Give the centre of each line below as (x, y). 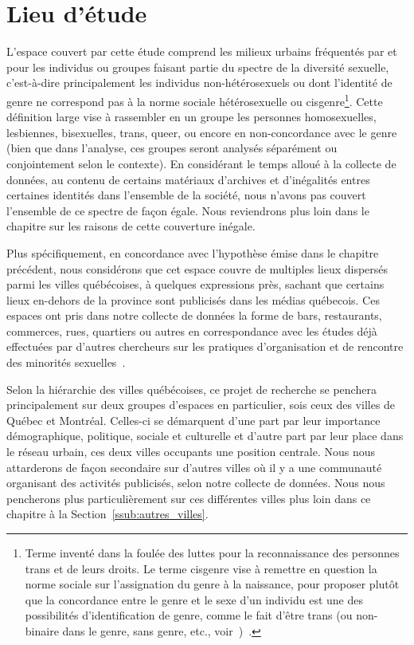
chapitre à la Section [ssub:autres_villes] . (107, 514)
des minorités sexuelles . (66, 362)
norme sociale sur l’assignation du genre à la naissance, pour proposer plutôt (212, 584)
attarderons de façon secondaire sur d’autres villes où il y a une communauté (194, 467)
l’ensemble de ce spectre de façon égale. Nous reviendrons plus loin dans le (188, 210)
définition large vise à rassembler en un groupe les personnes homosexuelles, (191, 117)
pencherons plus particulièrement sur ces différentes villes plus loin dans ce (189, 498)
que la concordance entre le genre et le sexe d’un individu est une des (194, 599)
